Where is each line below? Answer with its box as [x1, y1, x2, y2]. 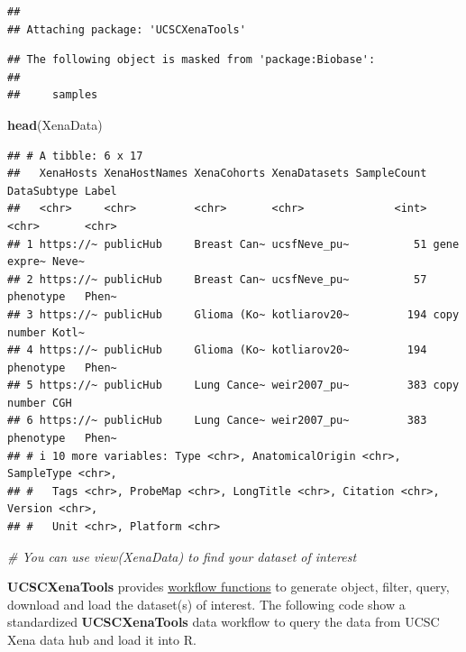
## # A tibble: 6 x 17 [7, 149, 143, 162]
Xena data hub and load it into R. [7, 630, 196, 648]
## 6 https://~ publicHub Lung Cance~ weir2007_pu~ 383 [7, 414, 427, 427]
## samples [7, 88, 98, 102]
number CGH [7, 396, 72, 409]
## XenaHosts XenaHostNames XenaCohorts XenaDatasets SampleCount [7, 167, 427, 180]
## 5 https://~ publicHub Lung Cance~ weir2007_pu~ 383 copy [7, 379, 460, 392]
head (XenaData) [7, 115, 103, 133]
